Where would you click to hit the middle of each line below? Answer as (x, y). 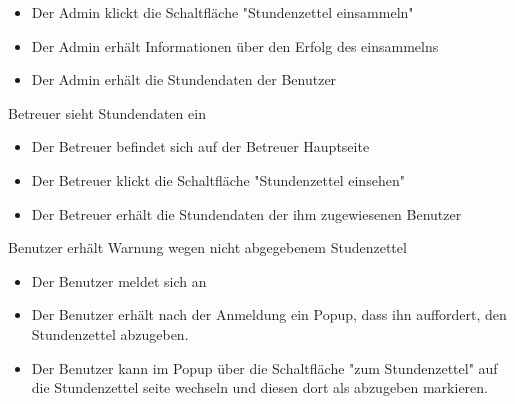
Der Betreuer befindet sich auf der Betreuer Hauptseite (200, 146)
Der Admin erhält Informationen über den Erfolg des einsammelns (235, 45)
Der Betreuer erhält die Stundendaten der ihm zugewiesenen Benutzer (246, 213)
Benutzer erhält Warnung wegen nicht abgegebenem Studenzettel (207, 247)
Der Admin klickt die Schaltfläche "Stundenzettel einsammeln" (222, 12)
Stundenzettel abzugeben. (110, 333)
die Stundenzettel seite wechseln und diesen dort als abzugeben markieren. (259, 387)
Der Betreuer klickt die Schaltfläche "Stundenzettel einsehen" (218, 179)
